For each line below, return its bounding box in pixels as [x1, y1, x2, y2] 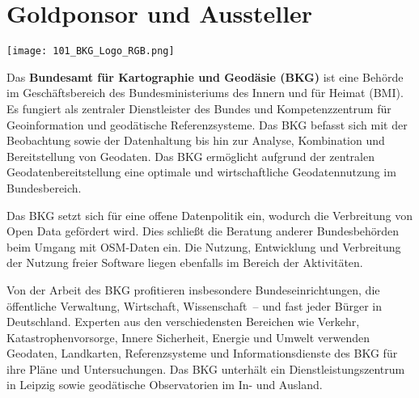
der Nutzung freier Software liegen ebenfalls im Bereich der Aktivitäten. [6, 254, 363, 271]
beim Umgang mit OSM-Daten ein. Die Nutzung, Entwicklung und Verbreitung [6, 238, 401, 255]
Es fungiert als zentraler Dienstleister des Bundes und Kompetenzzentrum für [6, 99, 391, 116]
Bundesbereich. [6, 179, 82, 196]
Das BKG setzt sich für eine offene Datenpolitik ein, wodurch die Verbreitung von [6, 206, 413, 223]
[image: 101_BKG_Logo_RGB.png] [6, 45, 175, 57]
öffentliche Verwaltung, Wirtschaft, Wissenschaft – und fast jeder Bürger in [6, 297, 382, 314]
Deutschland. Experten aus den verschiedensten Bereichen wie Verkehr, [6, 313, 360, 330]
